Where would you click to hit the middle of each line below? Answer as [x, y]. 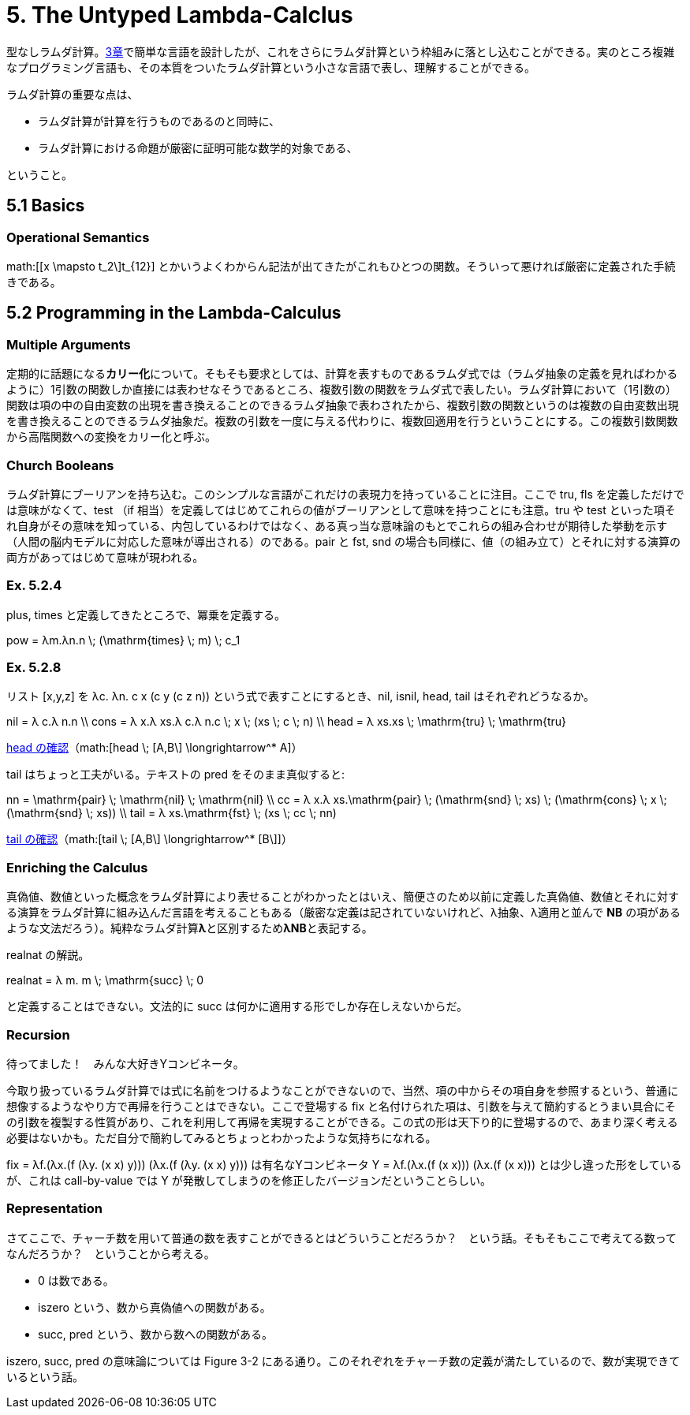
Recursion [38, 1034]
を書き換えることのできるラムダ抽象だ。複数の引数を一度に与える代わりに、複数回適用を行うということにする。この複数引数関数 [342, 421]
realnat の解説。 [48, 955]
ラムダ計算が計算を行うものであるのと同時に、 [159, 121]
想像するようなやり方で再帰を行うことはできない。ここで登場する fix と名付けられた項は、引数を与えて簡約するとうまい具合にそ [341, 1106]
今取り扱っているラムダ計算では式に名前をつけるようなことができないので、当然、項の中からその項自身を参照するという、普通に [343, 1090]
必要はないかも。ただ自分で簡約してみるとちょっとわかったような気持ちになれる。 [222, 1137]
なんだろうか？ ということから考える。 [111, 1253]
